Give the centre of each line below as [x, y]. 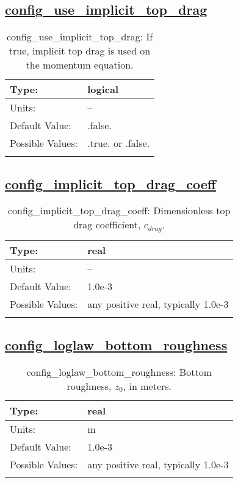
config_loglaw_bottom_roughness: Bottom [119, 372]
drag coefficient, [107, 225]
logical [103, 89]
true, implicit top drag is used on [80, 51]
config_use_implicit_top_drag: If [80, 37]
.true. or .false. [119, 143]
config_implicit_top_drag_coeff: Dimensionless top [119, 211]
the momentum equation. [80, 65]
